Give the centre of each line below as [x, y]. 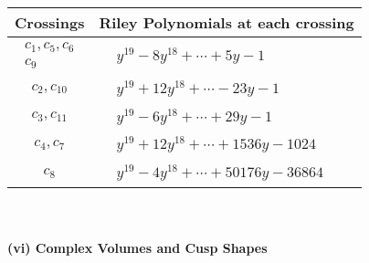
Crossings [50, 22]
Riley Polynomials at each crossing [227, 22]
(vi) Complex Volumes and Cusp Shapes [137, 247]
